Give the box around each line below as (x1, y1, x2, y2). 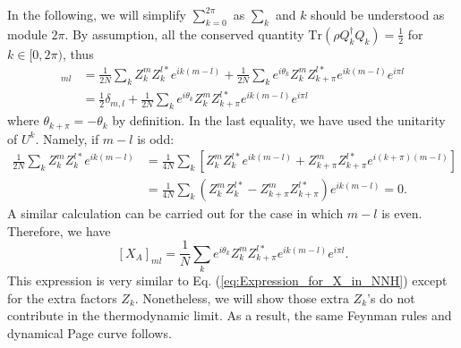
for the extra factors (7, 288, 117, 307)
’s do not (367, 288, 415, 307)
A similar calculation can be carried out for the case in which (7, 204, 344, 223)
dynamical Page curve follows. (7, 323, 172, 342)
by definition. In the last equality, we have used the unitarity (112, 111, 446, 130)
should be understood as (311, 5, 445, 23)
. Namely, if (35, 129, 99, 148)
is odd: (137, 129, 175, 148)
